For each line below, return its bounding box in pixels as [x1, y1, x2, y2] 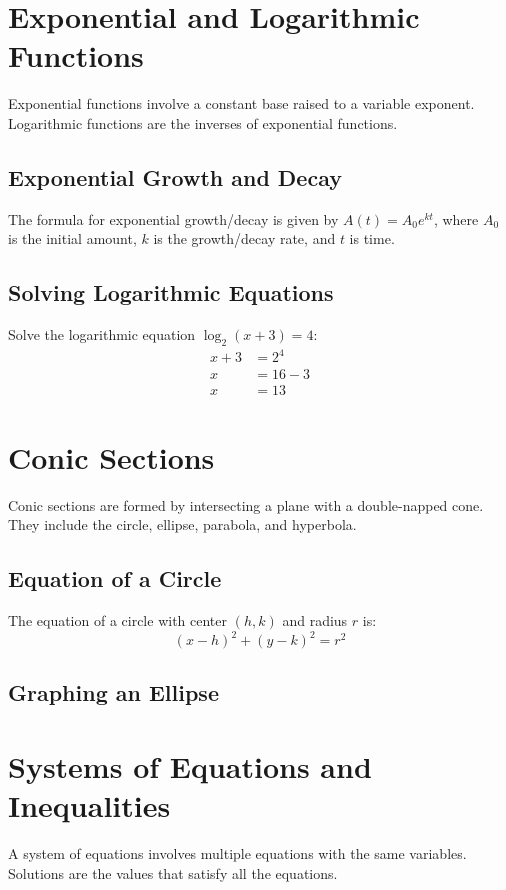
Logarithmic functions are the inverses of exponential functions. [8, 112, 398, 133]
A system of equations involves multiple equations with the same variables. [8, 843, 467, 864]
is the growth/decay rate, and [153, 228, 336, 249]
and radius [282, 610, 348, 630]
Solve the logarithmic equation [8, 324, 196, 345]
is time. [349, 228, 395, 249]
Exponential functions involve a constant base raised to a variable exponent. [8, 93, 475, 114]
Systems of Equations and [8, 746, 372, 787]
